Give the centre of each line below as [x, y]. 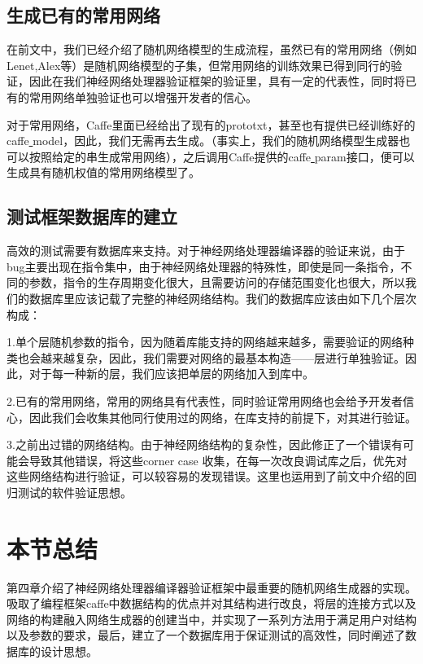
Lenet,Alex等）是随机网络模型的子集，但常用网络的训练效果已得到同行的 [199, 65]
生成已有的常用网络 [83, 15]
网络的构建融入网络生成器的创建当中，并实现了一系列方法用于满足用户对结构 [211, 619]
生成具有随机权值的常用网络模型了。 [103, 172]
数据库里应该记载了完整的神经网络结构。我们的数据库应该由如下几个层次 [222, 298]
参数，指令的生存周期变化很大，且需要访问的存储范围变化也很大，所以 [217, 282]
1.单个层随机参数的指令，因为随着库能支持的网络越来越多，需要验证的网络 [205, 342]
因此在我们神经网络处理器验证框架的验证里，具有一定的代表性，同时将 [217, 81]
